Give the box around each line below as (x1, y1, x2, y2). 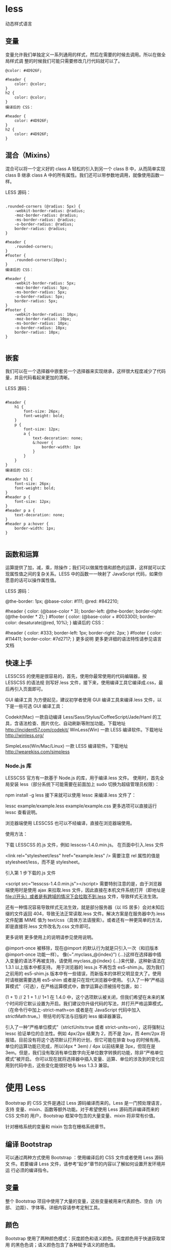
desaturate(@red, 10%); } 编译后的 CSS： (18, 620, 105, 626)
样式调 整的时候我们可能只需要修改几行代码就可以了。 (9, 58, 123, 64)
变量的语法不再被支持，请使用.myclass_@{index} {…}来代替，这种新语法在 (9, 958, 165, 964)
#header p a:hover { (5, 521, 49, 527)
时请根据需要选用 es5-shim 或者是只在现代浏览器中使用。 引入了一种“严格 (5, 977, 160, 983)
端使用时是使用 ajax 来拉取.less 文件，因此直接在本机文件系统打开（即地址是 (5, 887, 165, 893)
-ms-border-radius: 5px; (14, 289, 67, 295)
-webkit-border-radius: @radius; (14, 208, 85, 213)
